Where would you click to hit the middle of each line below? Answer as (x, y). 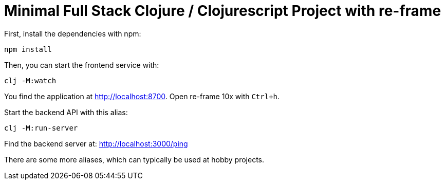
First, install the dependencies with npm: (73, 33)
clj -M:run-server (41, 128)
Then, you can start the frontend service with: (82, 65)
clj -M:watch (30, 80)
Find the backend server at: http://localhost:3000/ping (96, 143)
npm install (28, 49)
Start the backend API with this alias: (66, 112)
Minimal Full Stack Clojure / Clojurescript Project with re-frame (223, 11)
